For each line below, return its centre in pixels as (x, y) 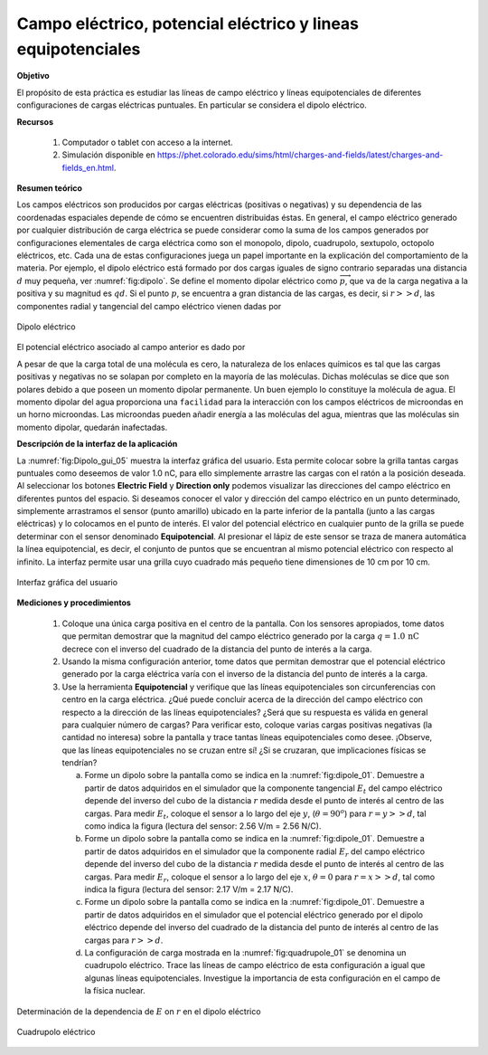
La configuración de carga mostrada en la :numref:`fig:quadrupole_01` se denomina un (245, 952)
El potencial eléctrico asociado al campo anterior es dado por (131, 347)
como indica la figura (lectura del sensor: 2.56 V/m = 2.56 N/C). (203, 826)
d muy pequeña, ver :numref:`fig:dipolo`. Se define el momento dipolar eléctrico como (177, 280)
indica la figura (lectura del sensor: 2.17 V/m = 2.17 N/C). (189, 889)
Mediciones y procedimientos (74, 603)
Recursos (35, 121)
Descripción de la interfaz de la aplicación (97, 444)
